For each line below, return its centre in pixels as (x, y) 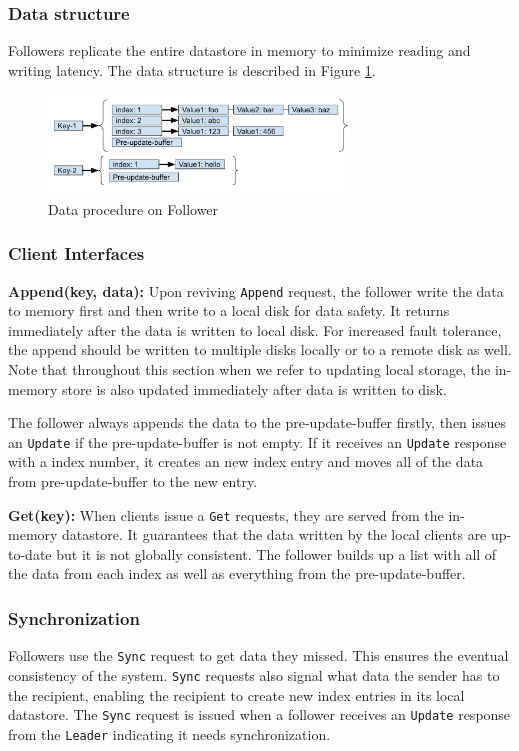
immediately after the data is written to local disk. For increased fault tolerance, (255, 329)
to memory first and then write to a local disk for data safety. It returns (229, 310)
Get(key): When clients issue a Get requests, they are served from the (226, 514)
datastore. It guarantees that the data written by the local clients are (274, 534)
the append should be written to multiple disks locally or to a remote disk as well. (260, 349)
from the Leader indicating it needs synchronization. (169, 733)
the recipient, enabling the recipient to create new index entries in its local (236, 694)
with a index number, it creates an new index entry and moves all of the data (246, 461)
